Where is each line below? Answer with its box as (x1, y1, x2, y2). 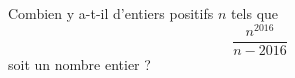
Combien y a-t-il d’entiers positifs (8, 3, 214, 23)
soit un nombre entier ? (8, 53, 151, 74)
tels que (230, 3, 279, 23)
